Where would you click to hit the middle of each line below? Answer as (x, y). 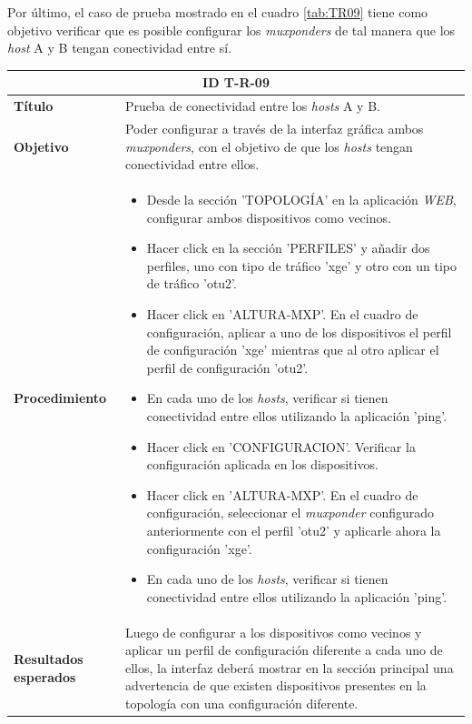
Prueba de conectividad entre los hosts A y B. (252, 106)
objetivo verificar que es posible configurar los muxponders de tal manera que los (231, 30)
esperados (45, 676)
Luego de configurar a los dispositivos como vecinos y (273, 632)
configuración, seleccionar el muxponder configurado (290, 513)
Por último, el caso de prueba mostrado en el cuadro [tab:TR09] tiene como (218, 12)
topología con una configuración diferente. (241, 703)
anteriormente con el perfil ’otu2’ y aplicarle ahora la (294, 530)
